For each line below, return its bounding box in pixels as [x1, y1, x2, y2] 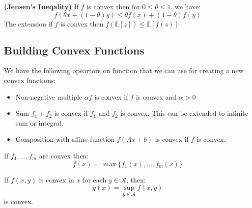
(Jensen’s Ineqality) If [4, 1, 79, 11]
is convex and [136, 91, 177, 102]
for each [83, 174, 107, 184]
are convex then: [39, 150, 89, 160]
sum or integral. [15, 117, 63, 128]
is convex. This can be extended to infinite [120, 108, 249, 118]
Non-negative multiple [15, 91, 83, 102]
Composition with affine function [15, 134, 115, 144]
